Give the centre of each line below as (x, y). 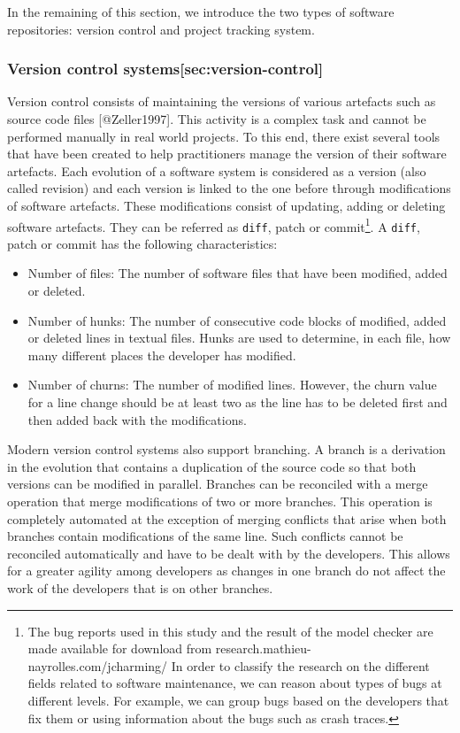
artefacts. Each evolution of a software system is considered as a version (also (217, 170)
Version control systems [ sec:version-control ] (165, 69)
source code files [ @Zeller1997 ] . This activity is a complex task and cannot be (217, 119)
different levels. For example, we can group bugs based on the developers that (238, 700)
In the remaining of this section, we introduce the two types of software (201, 12)
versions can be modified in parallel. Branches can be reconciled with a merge (218, 484)
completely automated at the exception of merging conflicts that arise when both (227, 518)
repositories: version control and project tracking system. (161, 29)
